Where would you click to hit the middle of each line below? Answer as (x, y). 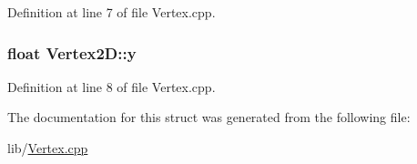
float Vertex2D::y (72, 52)
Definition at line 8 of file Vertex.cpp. (112, 86)
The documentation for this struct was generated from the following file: (209, 117)
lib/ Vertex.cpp (48, 148)
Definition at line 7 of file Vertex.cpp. (112, 12)
